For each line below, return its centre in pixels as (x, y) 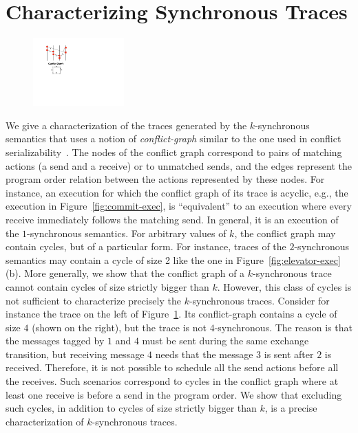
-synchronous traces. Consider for (259, 300)
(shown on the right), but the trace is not (119, 327)
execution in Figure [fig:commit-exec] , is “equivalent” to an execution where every (179, 206)
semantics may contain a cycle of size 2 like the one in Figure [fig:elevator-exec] (173, 259)
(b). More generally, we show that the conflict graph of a (125, 273)
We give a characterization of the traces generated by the (126, 125)
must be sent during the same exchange (225, 341)
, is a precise (291, 408)
